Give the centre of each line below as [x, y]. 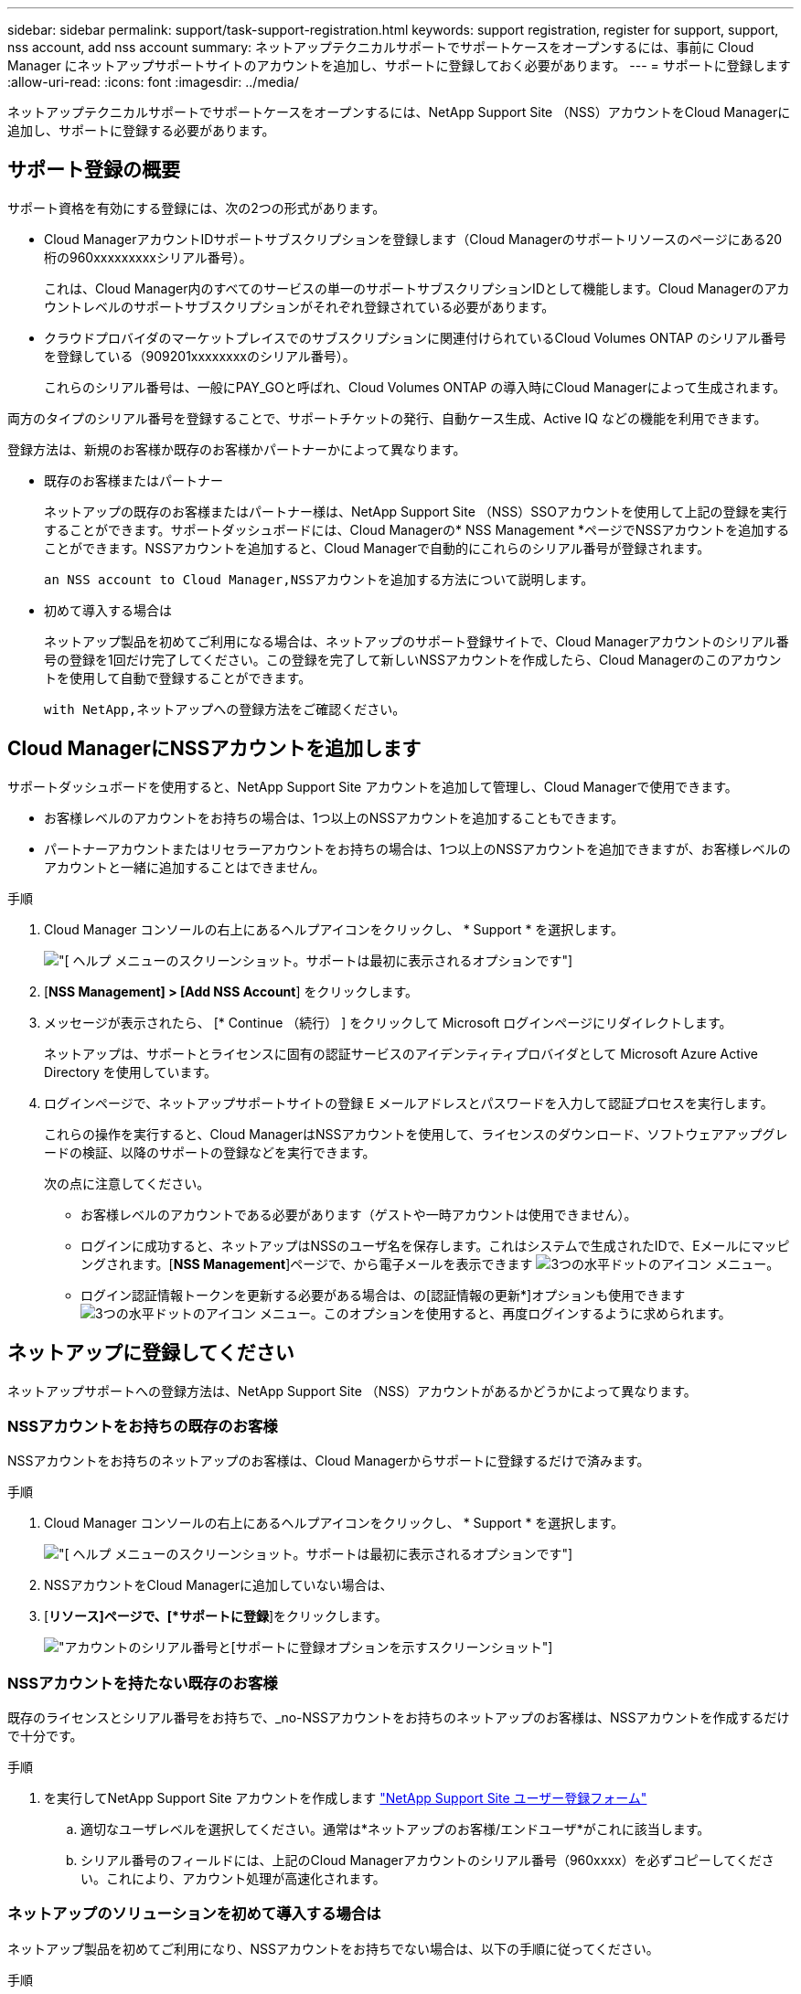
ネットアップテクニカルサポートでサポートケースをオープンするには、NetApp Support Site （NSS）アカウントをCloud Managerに [399, 112]
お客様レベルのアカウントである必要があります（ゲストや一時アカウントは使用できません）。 [359, 1214]
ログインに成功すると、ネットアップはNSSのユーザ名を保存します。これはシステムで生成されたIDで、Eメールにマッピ [435, 1245]
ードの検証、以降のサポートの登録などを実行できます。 [210, 1152]
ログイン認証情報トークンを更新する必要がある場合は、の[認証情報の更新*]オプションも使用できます [383, 1295]
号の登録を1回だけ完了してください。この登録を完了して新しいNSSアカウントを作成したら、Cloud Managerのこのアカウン [413, 659]
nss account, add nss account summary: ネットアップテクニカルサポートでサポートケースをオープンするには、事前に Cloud [381, 47]
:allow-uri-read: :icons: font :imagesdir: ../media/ [153, 82]
